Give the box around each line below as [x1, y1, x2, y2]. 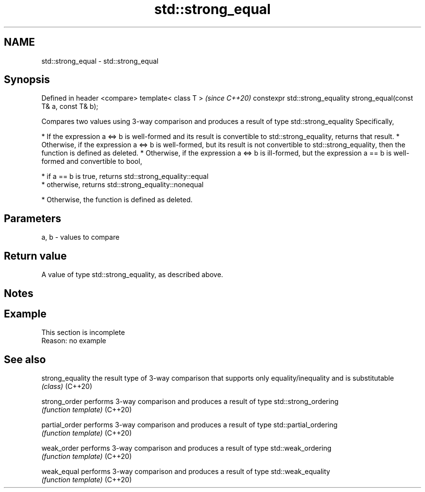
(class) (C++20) [41, 382, 93, 391]
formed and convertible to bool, [41, 157, 142, 166]
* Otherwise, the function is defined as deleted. [41, 195, 193, 204]
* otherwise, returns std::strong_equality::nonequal [41, 180, 204, 189]
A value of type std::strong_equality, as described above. [41, 270, 223, 279]
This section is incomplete [41, 328, 125, 337]
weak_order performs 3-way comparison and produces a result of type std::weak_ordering [41, 444, 332, 453]
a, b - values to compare [41, 233, 120, 242]
